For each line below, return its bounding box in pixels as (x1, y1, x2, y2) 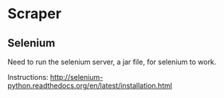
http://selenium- (49, 73, 104, 81)
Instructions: (7, 73, 49, 81)
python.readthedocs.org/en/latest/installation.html (7, 81, 173, 90)
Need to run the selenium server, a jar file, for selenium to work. (7, 57, 217, 66)
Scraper (7, 5, 61, 23)
